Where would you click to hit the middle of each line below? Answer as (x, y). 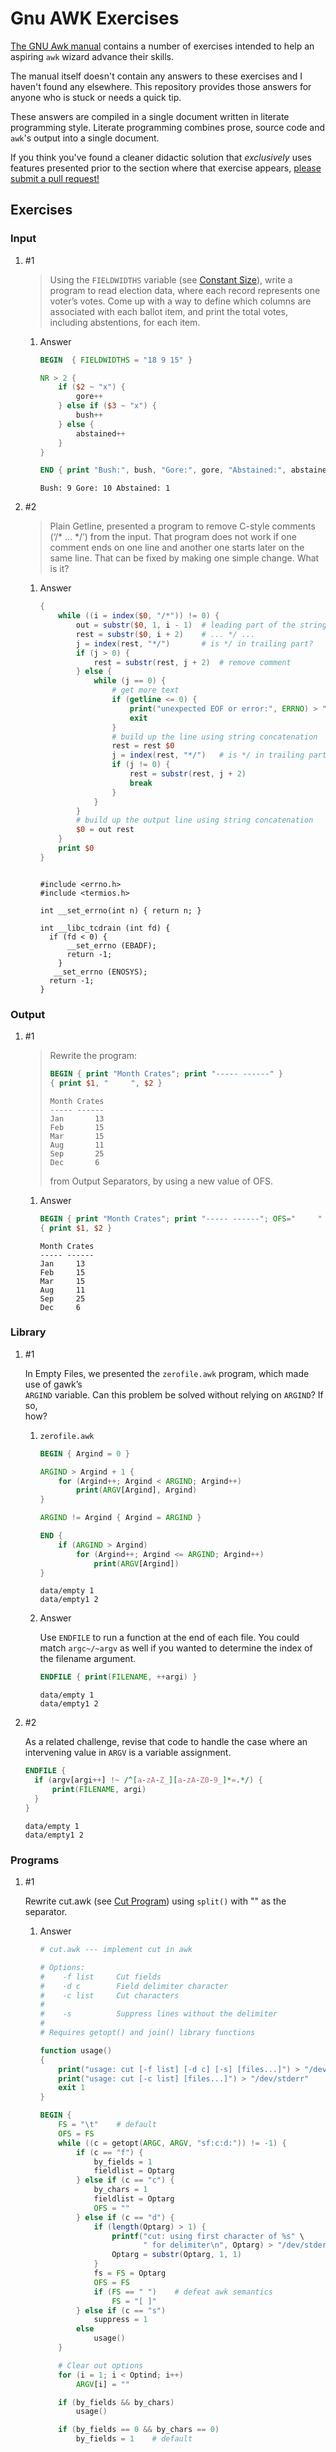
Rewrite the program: (93, 1056)
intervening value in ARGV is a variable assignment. (128, 1753)
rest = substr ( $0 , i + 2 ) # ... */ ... (165, 634)
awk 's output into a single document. (85, 138)
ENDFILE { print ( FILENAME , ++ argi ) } (118, 1677)
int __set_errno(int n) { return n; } (120, 910)
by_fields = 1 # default (134, 2439)
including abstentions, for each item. (125, 322)
